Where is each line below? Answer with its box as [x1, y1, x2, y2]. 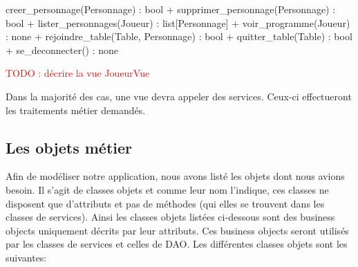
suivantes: [6, 250, 47, 264]
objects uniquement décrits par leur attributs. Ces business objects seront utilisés [6, 223, 349, 237]
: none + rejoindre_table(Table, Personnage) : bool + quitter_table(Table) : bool [6, 29, 352, 44]
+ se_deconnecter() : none [6, 42, 119, 57]
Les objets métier [6, 136, 133, 158]
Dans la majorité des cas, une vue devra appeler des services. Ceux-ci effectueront [6, 89, 352, 103]
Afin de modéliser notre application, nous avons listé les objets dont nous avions [6, 169, 345, 183]
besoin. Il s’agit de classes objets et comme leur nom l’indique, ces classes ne [6, 182, 329, 196]
